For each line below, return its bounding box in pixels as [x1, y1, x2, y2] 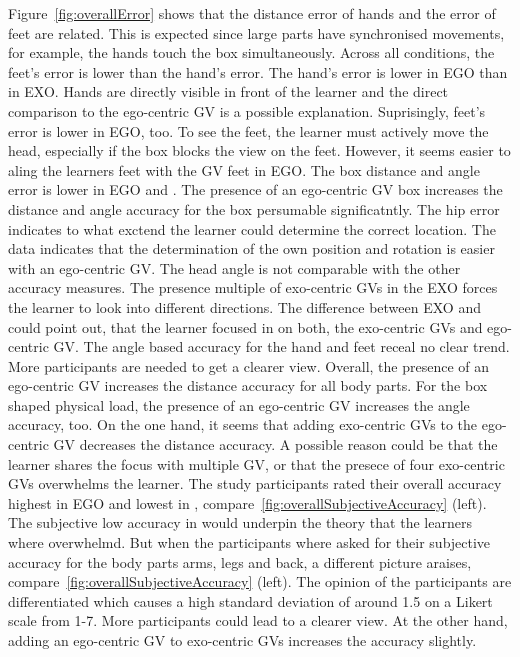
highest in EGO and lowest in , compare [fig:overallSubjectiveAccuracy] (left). [8, 492, 487, 513]
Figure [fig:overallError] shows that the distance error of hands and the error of [8, 3, 496, 23]
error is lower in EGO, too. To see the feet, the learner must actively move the [8, 120, 489, 141]
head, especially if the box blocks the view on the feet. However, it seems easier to [8, 140, 511, 161]
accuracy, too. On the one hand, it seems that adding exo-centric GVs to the [8, 414, 477, 435]
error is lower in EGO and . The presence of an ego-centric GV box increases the [8, 179, 503, 200]
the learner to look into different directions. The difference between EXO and [8, 296, 481, 317]
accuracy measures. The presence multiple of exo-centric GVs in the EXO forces [8, 277, 498, 298]
